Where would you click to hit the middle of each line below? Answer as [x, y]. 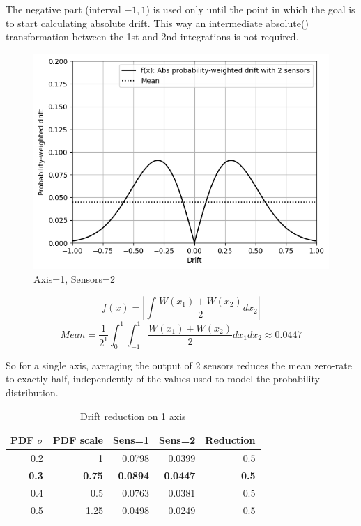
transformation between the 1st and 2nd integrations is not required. [152, 37]
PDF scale [78, 440]
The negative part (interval [63, 9]
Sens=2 [177, 440]
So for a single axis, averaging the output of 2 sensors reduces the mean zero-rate [179, 365]
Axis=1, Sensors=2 [74, 278]
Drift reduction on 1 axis [133, 416]
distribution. [32, 392]
